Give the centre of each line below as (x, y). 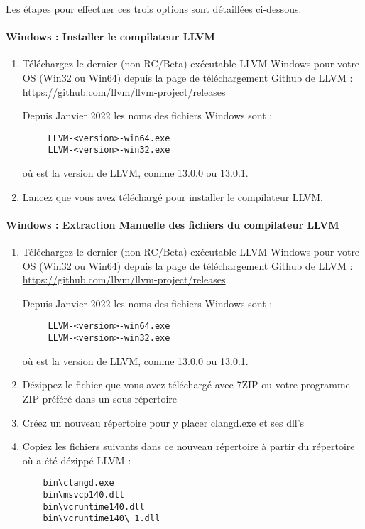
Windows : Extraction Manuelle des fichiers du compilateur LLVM (173, 224)
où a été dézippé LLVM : (77, 460)
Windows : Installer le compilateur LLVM (110, 37)
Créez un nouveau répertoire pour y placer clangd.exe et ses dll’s (163, 422)
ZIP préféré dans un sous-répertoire (100, 398)
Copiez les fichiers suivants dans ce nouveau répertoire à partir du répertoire (189, 446)
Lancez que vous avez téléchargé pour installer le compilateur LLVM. (173, 196)
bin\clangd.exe (78, 483)
